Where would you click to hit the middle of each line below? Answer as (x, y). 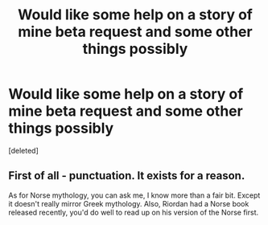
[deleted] (23, 150)
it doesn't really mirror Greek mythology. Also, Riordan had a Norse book (129, 203)
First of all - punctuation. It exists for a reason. (127, 176)
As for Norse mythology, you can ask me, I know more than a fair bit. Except (134, 195)
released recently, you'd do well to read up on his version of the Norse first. (134, 212)
